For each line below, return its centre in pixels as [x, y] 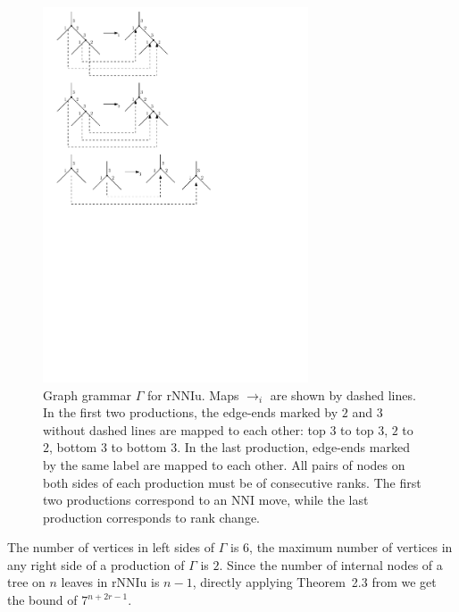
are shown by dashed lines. [343, 394]
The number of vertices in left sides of [111, 547]
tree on [26, 582]
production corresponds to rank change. [152, 517]
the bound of [42, 600]
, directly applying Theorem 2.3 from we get [314, 582]
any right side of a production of [96, 564]
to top [357, 429]
